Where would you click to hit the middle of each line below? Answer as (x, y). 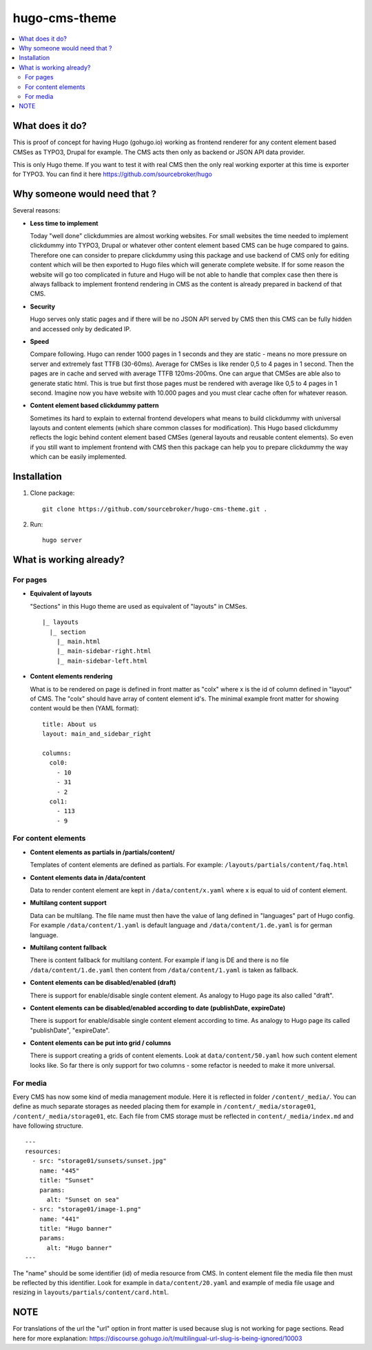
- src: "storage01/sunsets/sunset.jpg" (99, 1161)
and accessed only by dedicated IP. (81, 329)
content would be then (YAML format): (84, 708)
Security (42, 306)
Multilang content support (68, 903)
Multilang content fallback (68, 947)
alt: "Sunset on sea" (83, 1200)
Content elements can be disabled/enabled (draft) (103, 983)
